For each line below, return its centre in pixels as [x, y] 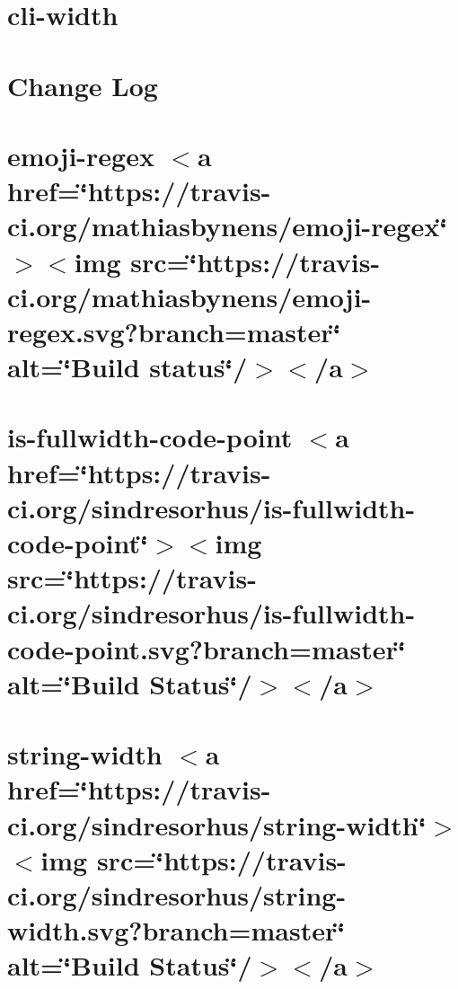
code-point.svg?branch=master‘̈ [207, 648]
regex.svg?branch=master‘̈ [174, 331]
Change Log [83, 85]
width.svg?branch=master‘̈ [176, 930]
